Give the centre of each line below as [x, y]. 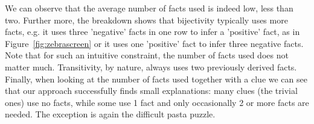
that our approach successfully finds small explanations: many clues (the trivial [151, 91]
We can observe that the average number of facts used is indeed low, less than [149, 8]
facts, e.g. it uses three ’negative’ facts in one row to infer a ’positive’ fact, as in [152, 32]
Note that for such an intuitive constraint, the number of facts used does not [147, 55]
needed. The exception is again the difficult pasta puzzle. [110, 114]
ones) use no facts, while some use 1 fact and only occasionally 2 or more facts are [157, 102]
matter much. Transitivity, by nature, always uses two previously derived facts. [151, 67]
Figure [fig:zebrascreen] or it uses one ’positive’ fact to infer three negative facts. [154, 43]
